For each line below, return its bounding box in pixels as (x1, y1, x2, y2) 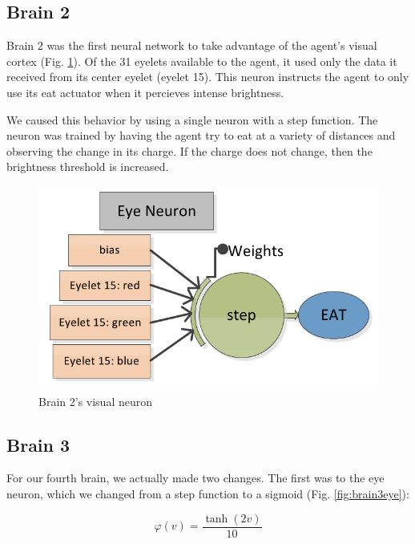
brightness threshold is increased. (6, 158, 169, 175)
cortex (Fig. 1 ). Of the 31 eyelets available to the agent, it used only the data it (6, 52, 397, 69)
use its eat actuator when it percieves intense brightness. (6, 83, 284, 100)
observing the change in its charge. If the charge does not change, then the (6, 142, 373, 159)
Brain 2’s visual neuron (38, 392, 153, 409)
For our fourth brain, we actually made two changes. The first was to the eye (6, 469, 385, 486)
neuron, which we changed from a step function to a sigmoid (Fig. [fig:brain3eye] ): (6, 485, 409, 501)
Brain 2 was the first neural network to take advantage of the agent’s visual (6, 37, 377, 54)
